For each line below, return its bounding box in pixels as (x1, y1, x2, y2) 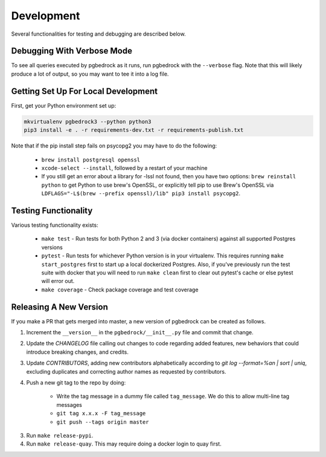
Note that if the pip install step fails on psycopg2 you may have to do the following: (11, 142, 217, 149)
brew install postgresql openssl (41, 156, 141, 163)
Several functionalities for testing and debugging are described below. (11, 30, 187, 37)
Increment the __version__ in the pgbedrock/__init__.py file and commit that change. (26, 329, 254, 335)
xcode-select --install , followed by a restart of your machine (41, 164, 208, 172)
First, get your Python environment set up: (11, 102, 117, 109)
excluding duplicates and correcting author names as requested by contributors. (26, 368, 226, 375)
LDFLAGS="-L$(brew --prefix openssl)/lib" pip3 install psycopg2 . (41, 190, 241, 197)
